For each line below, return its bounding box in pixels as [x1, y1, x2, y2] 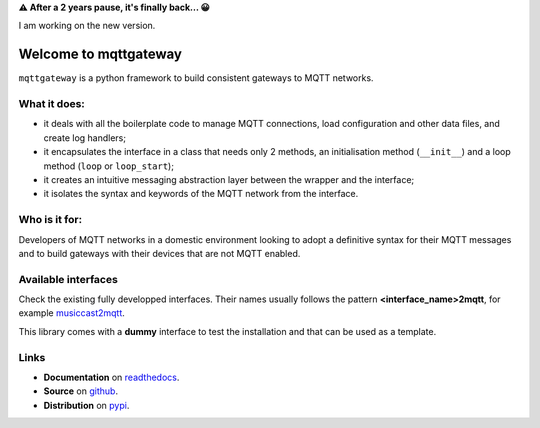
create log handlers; [43, 131, 127, 144]
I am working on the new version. [18, 20, 156, 32]
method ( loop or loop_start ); [43, 160, 175, 172]
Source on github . [43, 385, 119, 397]
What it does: [18, 97, 85, 111]
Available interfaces [18, 272, 119, 286]
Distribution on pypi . [43, 399, 130, 411]
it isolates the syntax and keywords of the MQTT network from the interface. [43, 188, 359, 200]
